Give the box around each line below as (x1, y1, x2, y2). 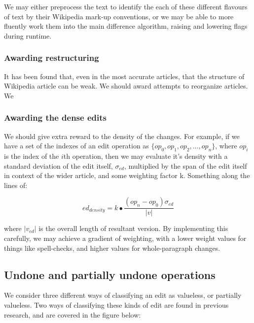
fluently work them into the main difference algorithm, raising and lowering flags (4, 21, 248, 31)
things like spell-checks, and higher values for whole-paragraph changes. (4, 242, 220, 253)
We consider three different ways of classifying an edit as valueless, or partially (4, 290, 242, 300)
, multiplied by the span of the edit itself (124, 160, 247, 171)
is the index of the (4, 150, 59, 161)
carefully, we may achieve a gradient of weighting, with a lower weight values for (4, 232, 247, 243)
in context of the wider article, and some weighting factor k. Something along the (4, 170, 250, 181)
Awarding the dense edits (4, 111, 107, 124)
